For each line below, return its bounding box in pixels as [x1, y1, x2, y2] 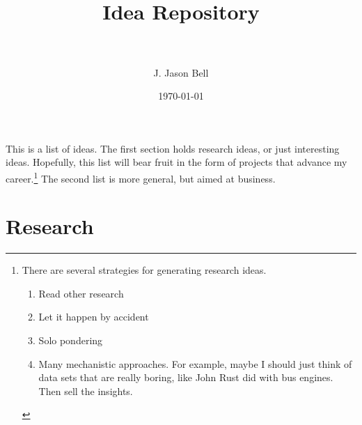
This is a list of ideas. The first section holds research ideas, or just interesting [6, 141, 340, 155]
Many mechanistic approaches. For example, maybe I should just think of [38, 356, 352, 371]
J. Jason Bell [153, 65, 209, 79]
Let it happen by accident [38, 309, 149, 324]
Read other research [38, 286, 124, 300]
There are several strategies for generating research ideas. [22, 263, 267, 277]
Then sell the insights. [38, 383, 133, 398]
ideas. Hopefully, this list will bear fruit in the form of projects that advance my [6, 155, 347, 169]
